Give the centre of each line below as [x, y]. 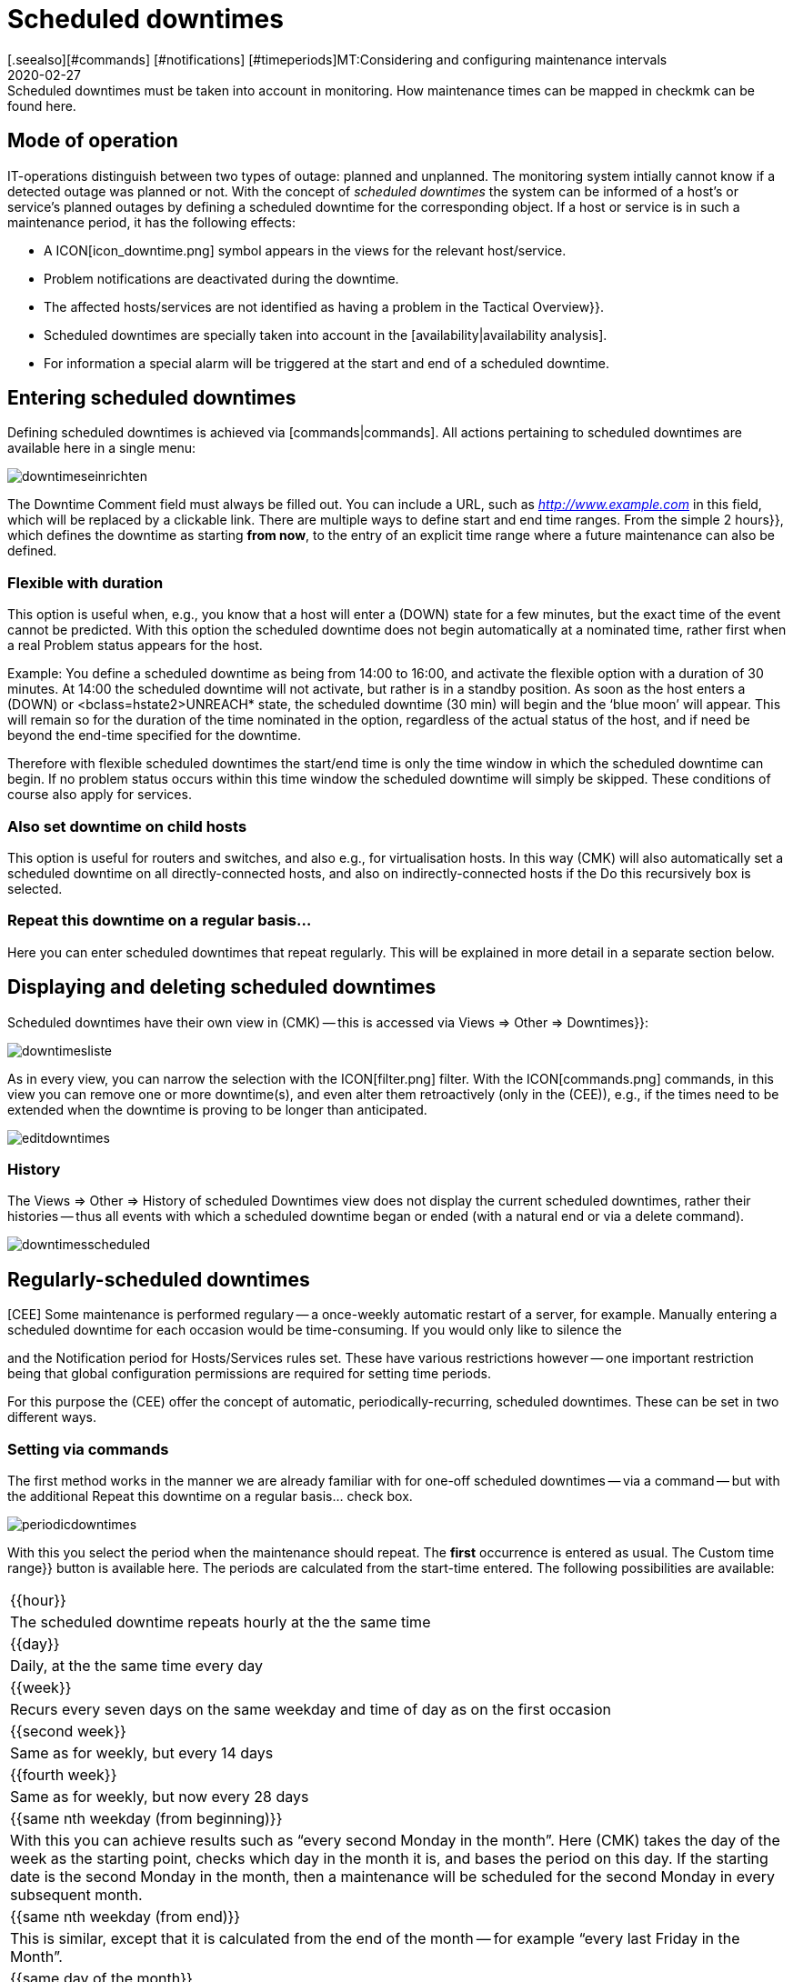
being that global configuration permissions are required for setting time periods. [249, 1374]
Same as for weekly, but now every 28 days [160, 1796]
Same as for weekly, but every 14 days [142, 1752]
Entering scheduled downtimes [152, 398]
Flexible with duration [85, 582]
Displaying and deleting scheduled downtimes [222, 987]
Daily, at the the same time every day [137, 1665]
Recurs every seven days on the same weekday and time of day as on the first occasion [311, 1709]
